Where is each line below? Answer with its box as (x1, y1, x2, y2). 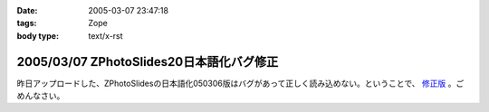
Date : (16, 5, 38, 15)
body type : (16, 30, 59, 41)
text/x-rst (88, 30, 123, 41)
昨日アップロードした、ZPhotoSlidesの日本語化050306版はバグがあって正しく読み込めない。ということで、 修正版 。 (16, 78, 456, 89)
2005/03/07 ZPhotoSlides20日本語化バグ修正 (16, 54, 279, 70)
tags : (16, 18, 37, 29)
